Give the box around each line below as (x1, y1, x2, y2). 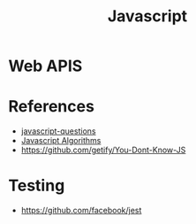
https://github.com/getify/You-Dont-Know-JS (20, 144, 186, 156)
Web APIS (8, 56, 83, 76)
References (8, 97, 94, 117)
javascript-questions (20, 126, 96, 136)
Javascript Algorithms (20, 135, 102, 146)
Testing (8, 175, 65, 196)
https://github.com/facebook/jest (20, 205, 142, 216)
